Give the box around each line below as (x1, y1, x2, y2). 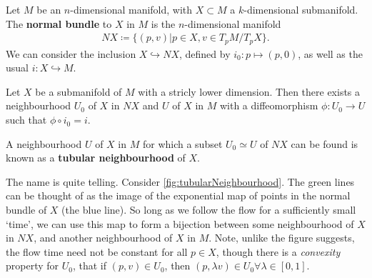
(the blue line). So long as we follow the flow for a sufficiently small (61, 202, 356, 217)
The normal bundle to (6, 16, 112, 31)
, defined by (179, 46, 231, 61)
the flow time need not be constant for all (6, 244, 188, 259)
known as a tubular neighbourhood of (6, 150, 186, 165)
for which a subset (142, 136, 223, 151)
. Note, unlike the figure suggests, (208, 230, 355, 245)
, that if (72, 258, 107, 273)
